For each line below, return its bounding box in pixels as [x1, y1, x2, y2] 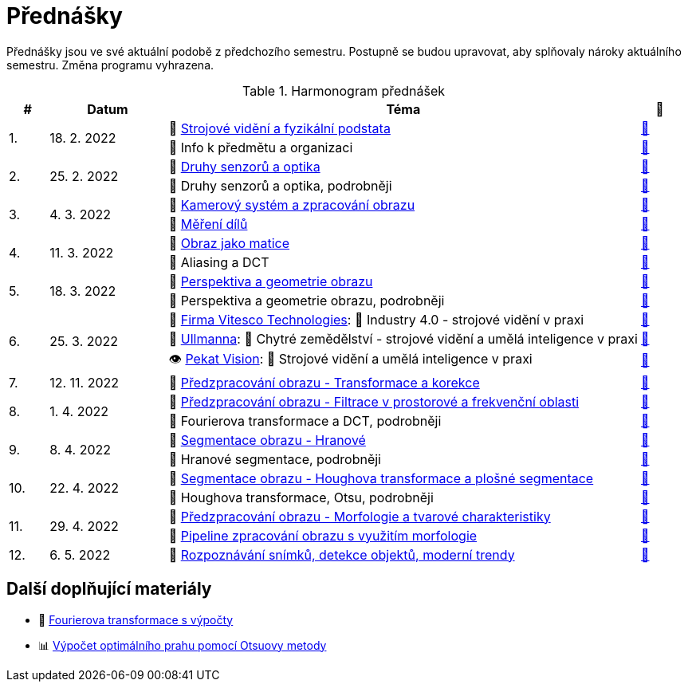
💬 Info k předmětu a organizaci [168, 139, 353, 155]
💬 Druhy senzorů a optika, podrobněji [168, 177, 392, 194]
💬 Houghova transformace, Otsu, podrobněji [168, 489, 434, 505]
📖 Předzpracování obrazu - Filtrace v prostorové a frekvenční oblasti [168, 393, 580, 410]
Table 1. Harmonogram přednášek [242, 82, 446, 99]
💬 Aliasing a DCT [168, 254, 269, 270]
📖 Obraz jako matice [168, 234, 290, 251]
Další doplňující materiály [6, 579, 212, 600]
